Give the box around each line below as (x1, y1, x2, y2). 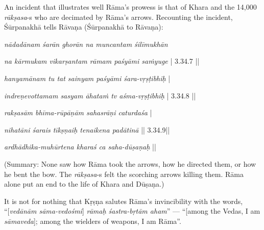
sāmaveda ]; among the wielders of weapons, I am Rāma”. (4, 215, 181, 226)
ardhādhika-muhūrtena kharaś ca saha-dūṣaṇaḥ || (4, 141, 156, 152)
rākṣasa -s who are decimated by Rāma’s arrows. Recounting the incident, (4, 11, 233, 22)
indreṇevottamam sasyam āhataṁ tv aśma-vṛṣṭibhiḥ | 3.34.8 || (4, 90, 196, 100)
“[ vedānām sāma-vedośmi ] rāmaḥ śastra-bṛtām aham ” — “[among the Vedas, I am (4, 206, 260, 216)
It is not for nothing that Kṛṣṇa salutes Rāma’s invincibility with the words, (4, 195, 243, 206)
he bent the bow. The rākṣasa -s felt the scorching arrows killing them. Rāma (4, 168, 244, 179)
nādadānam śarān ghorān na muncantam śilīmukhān (4, 38, 168, 49)
